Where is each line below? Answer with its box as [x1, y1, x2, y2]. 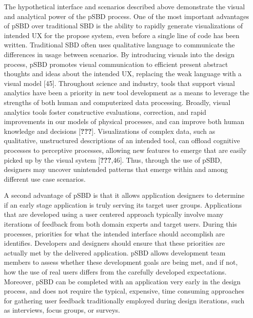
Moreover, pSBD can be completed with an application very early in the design [4, 276, 241, 286]
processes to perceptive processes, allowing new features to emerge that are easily [4, 145, 247, 155]
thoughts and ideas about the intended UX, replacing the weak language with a [4, 68, 242, 79]
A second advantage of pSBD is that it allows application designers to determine [4, 190, 245, 200]
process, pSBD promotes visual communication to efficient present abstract [4, 59, 228, 69]
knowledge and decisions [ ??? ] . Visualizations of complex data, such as [4, 126, 215, 136]
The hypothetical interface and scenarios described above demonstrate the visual [4, 1, 245, 11]
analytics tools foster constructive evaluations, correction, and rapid [4, 106, 207, 117]
